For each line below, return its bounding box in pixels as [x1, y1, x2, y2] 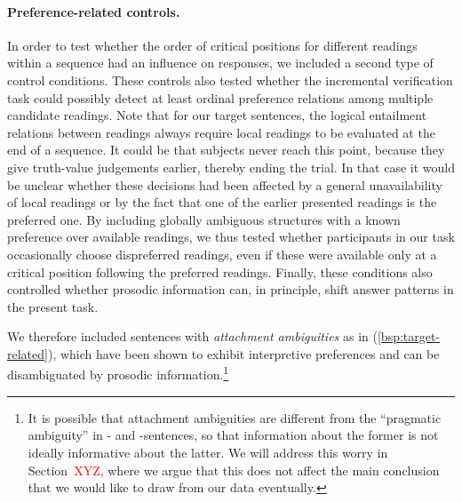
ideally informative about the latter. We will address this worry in [28, 442, 388, 461]
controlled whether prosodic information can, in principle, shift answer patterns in [7, 280, 454, 299]
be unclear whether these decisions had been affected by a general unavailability [7, 175, 442, 194]
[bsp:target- [377, 327, 441, 346]
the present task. [7, 297, 99, 315]
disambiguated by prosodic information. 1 [7, 363, 229, 384]
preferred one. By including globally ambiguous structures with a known [7, 210, 401, 228]
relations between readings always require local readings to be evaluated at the [7, 123, 435, 141]
